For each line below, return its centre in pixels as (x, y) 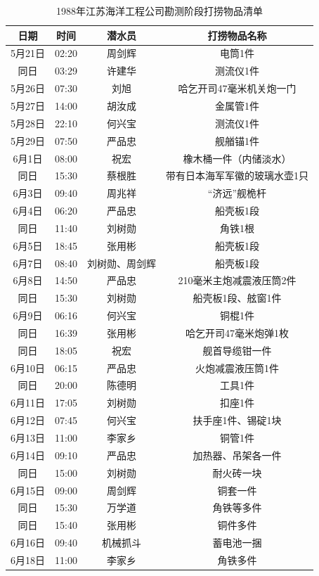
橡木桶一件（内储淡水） (237, 158)
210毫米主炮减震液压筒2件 (237, 280)
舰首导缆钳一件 (237, 350)
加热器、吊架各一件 (237, 455)
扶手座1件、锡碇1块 (237, 420)
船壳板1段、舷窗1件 (237, 298)
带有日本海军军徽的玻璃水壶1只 (237, 175)
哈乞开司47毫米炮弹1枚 (237, 332)
